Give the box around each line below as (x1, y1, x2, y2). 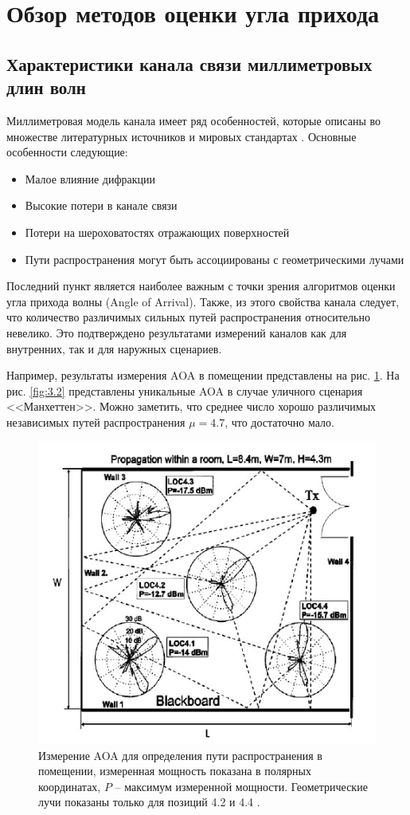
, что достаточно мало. (225, 413, 334, 430)
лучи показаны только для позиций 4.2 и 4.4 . (38, 793, 260, 810)
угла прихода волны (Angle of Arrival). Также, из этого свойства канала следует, (6, 293, 400, 309)
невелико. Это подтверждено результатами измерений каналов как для (6, 324, 347, 341)
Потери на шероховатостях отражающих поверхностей (25, 223, 290, 240)
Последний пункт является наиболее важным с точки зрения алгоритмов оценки (6, 278, 396, 294)
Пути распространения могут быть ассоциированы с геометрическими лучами (25, 250, 404, 267)
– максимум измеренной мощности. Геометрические (115, 778, 368, 794)
